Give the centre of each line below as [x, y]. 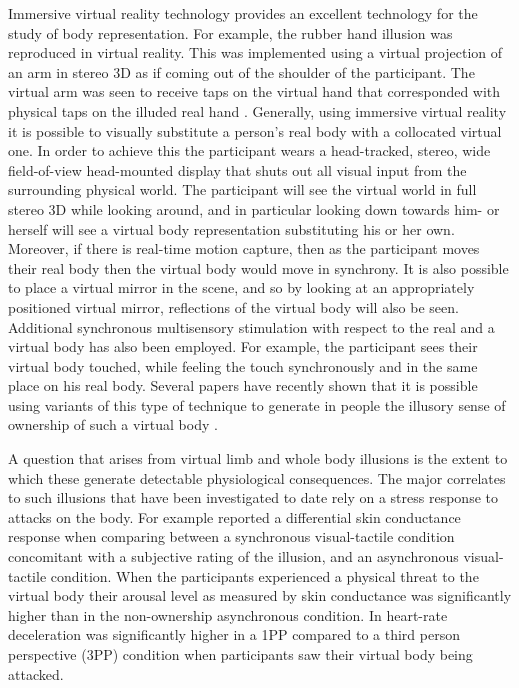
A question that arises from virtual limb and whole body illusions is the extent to [258, 458]
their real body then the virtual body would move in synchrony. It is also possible [258, 267]
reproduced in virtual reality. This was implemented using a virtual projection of [255, 52]
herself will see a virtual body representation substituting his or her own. [231, 228]
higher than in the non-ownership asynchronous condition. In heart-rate [228, 614]
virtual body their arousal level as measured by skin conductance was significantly [260, 595]
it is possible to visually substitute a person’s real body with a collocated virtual [255, 130]
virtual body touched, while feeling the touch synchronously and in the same [243, 365]
